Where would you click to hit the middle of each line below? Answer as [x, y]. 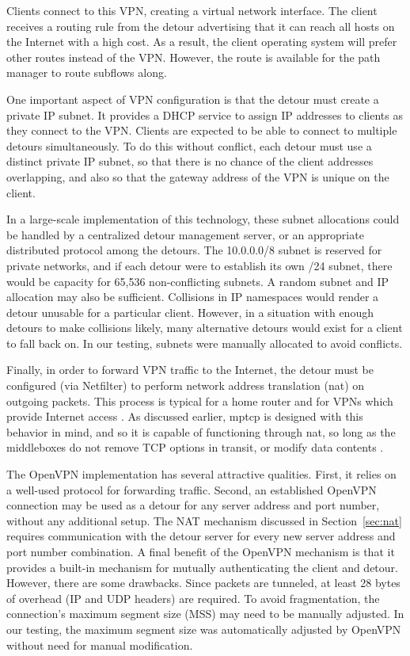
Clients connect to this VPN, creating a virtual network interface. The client [192, 10]
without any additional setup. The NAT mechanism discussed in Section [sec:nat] [204, 520]
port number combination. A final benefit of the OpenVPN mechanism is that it [201, 551]
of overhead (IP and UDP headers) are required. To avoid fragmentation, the [193, 598]
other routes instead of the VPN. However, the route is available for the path [194, 57]
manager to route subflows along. [87, 72]
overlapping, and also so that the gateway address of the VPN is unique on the [198, 176]
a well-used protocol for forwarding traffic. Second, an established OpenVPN [192, 489]
